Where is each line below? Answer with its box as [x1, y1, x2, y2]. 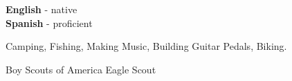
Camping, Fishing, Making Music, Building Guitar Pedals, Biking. [6, 39, 287, 53]
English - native [6, 2, 77, 16]
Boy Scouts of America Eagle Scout [6, 62, 156, 76]
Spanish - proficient [6, 15, 93, 30]
